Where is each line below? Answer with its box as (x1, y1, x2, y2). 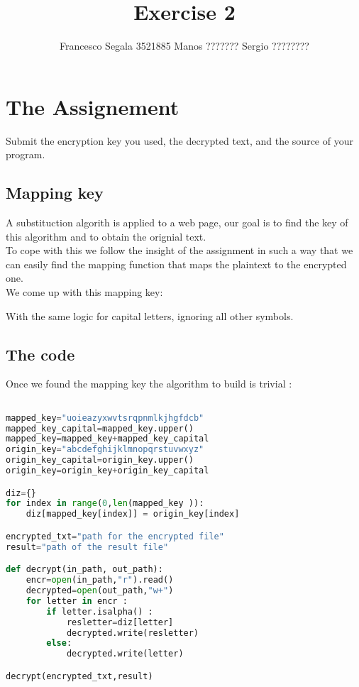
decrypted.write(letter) (66, 649, 184, 659)
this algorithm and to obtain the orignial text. (6, 229, 206, 243)
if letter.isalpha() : (46, 606, 153, 617)
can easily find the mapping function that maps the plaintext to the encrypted (6, 256, 347, 271)
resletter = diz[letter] (66, 617, 174, 627)
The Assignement (6, 92, 179, 121)
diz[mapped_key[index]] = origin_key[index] (26, 509, 240, 520)
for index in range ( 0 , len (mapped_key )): (6, 498, 204, 509)
